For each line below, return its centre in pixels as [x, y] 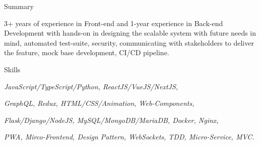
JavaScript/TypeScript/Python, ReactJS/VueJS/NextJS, [91, 86]
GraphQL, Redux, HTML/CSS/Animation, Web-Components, [99, 103]
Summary [19, 6]
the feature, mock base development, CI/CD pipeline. [87, 52]
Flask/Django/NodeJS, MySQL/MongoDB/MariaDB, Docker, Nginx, [111, 120]
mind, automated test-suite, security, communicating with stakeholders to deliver [129, 42]
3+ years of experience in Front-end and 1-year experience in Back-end [114, 23]
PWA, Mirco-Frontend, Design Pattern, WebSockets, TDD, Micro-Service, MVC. [129, 137]
